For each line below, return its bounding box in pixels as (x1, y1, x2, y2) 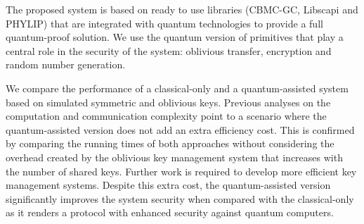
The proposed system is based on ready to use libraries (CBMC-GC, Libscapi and (6, 2, 358, 16)
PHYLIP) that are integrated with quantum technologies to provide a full (6, 15, 323, 30)
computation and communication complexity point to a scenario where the (6, 108, 327, 123)
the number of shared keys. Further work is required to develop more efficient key (6, 163, 357, 178)
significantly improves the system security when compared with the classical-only (6, 191, 354, 206)
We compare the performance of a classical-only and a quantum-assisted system (6, 80, 349, 95)
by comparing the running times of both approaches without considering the (6, 136, 334, 151)
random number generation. (6, 57, 126, 72)
